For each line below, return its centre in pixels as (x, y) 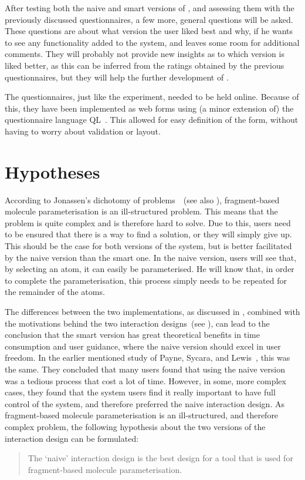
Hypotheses (52, 171)
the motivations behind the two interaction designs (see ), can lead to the (137, 323)
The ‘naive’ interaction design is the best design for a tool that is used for (160, 458)
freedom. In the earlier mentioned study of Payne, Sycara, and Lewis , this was (148, 358)
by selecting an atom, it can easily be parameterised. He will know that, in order (150, 269)
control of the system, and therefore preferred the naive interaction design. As (145, 403)
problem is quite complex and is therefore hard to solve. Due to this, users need (148, 222)
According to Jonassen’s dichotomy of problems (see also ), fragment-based (142, 199)
